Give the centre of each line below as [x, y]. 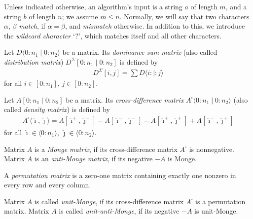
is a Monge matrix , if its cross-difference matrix [106, 149]
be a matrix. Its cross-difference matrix [125, 99]
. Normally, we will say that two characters [184, 16]
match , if [32, 26]
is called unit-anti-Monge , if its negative [119, 211]
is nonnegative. [212, 149]
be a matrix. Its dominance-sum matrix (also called [140, 52]
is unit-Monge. [216, 211]
